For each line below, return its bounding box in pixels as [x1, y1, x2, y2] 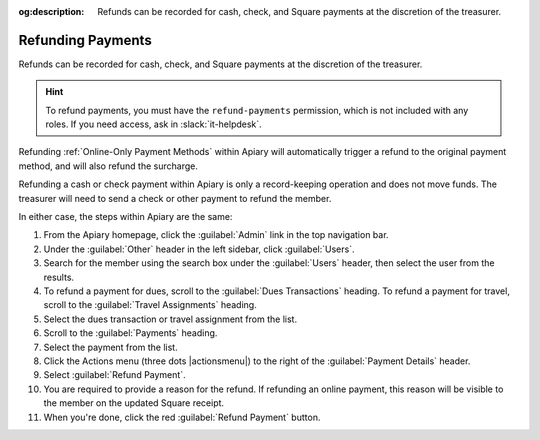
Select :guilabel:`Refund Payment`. [43, 369, 186, 381]
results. [43, 271, 75, 283]
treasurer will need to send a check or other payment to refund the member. [18, 192, 332, 204]
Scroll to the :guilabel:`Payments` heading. [43, 327, 218, 339]
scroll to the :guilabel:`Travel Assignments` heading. [43, 299, 257, 311]
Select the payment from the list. [43, 341, 179, 353]
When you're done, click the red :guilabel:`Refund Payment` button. [43, 411, 321, 423]
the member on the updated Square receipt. [43, 397, 225, 409]
